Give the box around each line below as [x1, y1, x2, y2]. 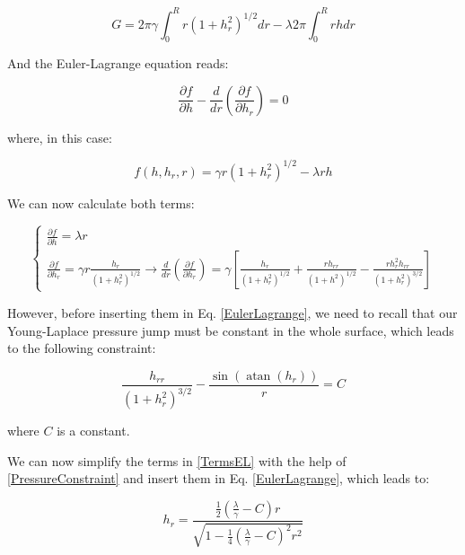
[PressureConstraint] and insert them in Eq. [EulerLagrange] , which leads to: [7, 469, 430, 488]
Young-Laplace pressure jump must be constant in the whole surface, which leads [7, 321, 454, 339]
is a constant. [57, 421, 130, 440]
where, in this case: [7, 128, 112, 146]
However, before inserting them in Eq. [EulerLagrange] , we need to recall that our [7, 303, 458, 322]
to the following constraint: [7, 339, 156, 357]
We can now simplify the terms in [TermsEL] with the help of [7, 451, 347, 470]
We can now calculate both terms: [7, 193, 195, 212]
